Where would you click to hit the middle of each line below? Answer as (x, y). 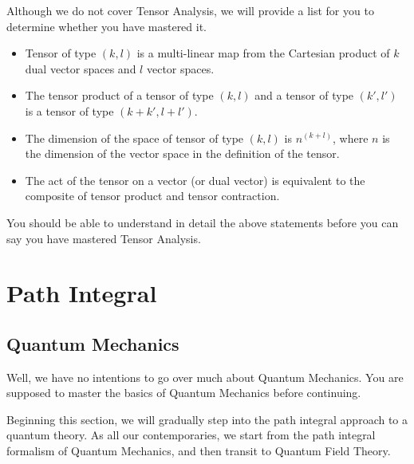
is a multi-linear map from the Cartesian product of (263, 53)
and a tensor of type (304, 95)
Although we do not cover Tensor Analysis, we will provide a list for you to (190, 10)
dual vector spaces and (81, 68)
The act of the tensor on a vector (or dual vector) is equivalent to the (195, 180)
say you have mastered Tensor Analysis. (104, 238)
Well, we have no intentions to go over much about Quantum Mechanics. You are (205, 377)
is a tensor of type (69, 110)
